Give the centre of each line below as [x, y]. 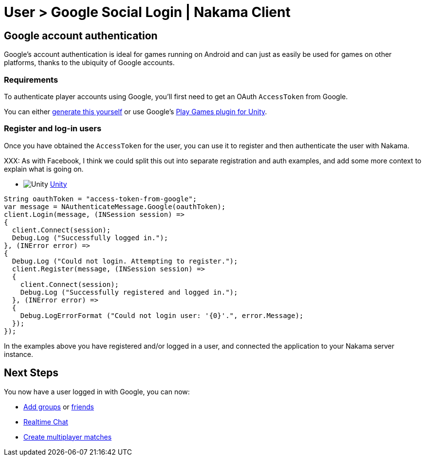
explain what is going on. [44, 169]
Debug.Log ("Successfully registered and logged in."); [129, 292]
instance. [19, 354]
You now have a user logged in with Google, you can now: [97, 391]
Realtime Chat [46, 422]
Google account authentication [81, 35]
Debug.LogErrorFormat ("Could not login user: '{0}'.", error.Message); [162, 315]
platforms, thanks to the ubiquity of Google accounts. [89, 63]
